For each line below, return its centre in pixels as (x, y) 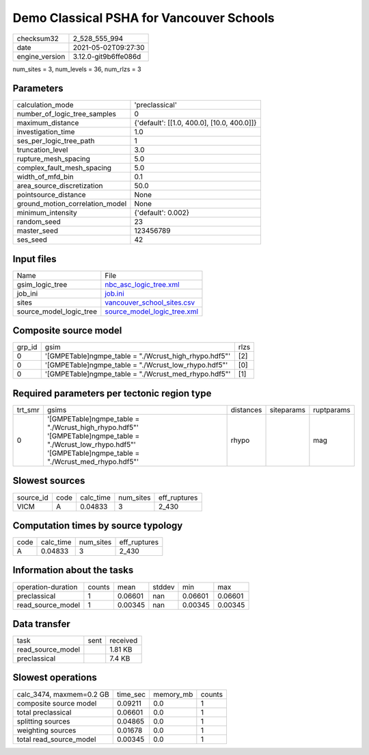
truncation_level (42, 150)
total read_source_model (56, 739)
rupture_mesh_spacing (53, 159)
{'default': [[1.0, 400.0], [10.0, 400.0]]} (195, 123)
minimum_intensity (47, 213)
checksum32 (38, 38)
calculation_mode (45, 105)
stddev (164, 587)
